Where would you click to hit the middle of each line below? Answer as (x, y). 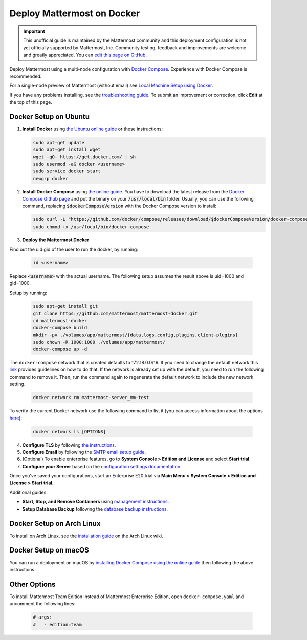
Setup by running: (28, 293)
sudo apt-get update (59, 142)
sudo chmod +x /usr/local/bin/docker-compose (91, 227)
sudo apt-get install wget (67, 149)
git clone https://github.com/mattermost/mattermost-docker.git (115, 314)
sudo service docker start (67, 171)
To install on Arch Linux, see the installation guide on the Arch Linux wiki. (86, 536)
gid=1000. (20, 283)
